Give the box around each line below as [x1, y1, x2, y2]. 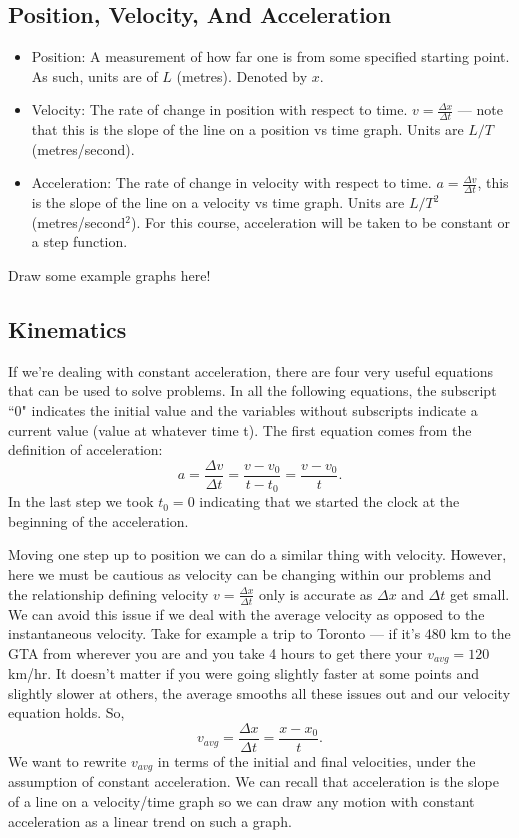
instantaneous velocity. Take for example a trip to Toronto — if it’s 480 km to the [8, 623, 511, 644]
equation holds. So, [8, 702, 125, 723]
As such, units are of [31, 65, 158, 86]
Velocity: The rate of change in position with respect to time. [31, 99, 408, 120]
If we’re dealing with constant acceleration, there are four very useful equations [8, 360, 494, 381]
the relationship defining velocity [8, 583, 209, 604]
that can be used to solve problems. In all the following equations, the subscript [8, 380, 497, 401]
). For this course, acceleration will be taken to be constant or [131, 211, 510, 232]
